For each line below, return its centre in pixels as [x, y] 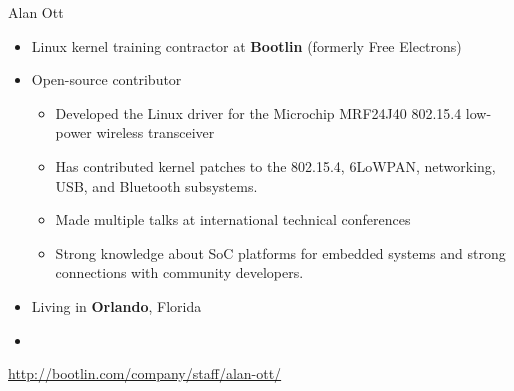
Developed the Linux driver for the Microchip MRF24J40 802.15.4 [258, 112]
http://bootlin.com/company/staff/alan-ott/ [145, 373]
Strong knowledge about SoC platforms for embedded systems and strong [280, 252]
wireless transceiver [155, 132]
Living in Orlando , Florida [116, 305]
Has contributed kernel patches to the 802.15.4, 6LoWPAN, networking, [275, 165]
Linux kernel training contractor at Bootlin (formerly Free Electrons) [246, 45]
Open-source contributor [106, 79]
